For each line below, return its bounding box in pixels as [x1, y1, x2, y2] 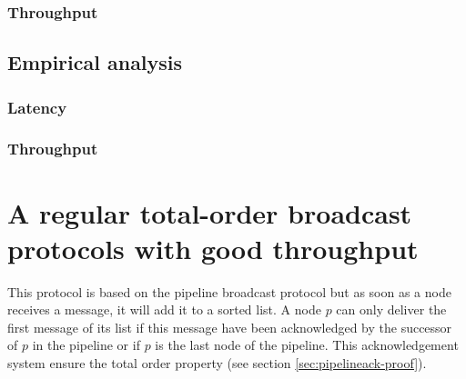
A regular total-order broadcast [7, 194, 412, 231]
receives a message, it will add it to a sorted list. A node [7, 300, 321, 319]
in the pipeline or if [32, 335, 140, 354]
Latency [7, 95, 67, 118]
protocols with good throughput [7, 229, 419, 266]
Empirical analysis [7, 48, 183, 76]
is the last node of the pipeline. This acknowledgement [155, 335, 459, 354]
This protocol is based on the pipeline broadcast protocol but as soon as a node [7, 282, 451, 301]
